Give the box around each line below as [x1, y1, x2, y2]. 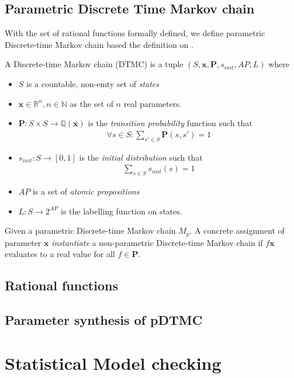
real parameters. [123, 97, 182, 109]
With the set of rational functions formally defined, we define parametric [5, 27, 265, 39]
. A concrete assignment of [189, 224, 285, 237]
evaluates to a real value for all [5, 248, 115, 260]
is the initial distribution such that [79, 151, 203, 163]
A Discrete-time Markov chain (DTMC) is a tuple [5, 58, 184, 70]
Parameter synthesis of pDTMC [5, 311, 203, 329]
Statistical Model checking [5, 351, 222, 374]
